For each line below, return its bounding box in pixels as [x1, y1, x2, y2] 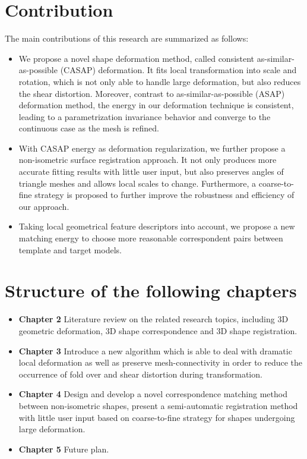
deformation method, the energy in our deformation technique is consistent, [18, 99, 294, 111]
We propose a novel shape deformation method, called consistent [18, 52, 255, 64]
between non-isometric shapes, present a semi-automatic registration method [18, 399, 298, 411]
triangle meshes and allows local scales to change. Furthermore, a [18, 177, 257, 189]
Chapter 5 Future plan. [18, 442, 109, 455]
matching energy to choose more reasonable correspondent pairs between [18, 232, 283, 244]
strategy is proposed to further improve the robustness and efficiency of [34, 188, 295, 201]
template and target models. [18, 243, 122, 256]
